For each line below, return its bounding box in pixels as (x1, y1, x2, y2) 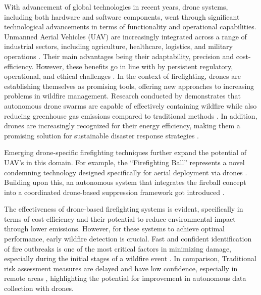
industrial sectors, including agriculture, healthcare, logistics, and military (4, 41, 233, 52)
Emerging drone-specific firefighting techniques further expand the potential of (4, 147, 247, 158)
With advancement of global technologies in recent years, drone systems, (4, 2, 228, 12)
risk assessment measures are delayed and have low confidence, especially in (4, 263, 238, 273)
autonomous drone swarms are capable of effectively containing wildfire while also (4, 100, 257, 111)
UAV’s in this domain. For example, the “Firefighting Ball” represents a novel (4, 157, 245, 167)
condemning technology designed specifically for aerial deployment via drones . (4, 167, 247, 177)
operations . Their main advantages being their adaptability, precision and (4, 51, 234, 61)
